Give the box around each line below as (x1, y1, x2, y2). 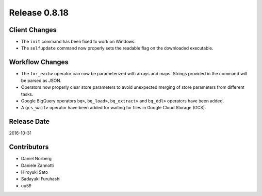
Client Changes (9, 26, 57, 34)
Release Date (9, 117, 50, 126)
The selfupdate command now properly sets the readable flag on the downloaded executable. (21, 45, 213, 51)
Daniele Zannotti (21, 163, 54, 168)
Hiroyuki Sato (21, 169, 48, 175)
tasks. (21, 91, 33, 97)
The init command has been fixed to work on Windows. (21, 39, 136, 45)
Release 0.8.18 (9, 7, 69, 18)
